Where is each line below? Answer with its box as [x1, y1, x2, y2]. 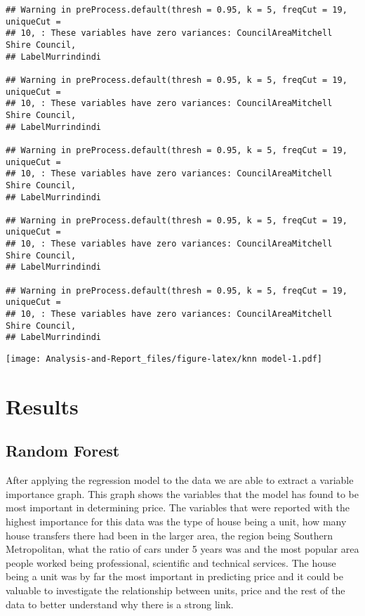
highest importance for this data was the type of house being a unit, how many [6, 514, 347, 529]
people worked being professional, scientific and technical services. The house [6, 555, 336, 570]
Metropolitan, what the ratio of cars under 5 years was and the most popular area [6, 542, 359, 556]
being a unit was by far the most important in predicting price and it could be [6, 569, 344, 584]
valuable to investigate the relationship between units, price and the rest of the [6, 583, 345, 598]
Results [6, 391, 79, 420]
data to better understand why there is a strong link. [6, 596, 234, 611]
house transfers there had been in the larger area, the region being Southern [6, 527, 333, 542]
